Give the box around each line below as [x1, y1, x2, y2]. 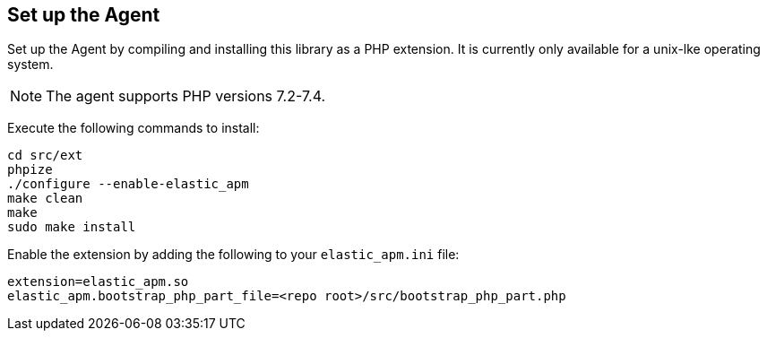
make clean [7, 191, 83, 206]
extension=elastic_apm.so [7, 274, 189, 290]
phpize [7, 162, 53, 178]
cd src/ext [7, 148, 83, 163]
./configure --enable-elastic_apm [7, 177, 249, 192]
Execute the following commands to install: [7, 120, 260, 136]
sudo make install [7, 220, 136, 235]
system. [7, 56, 54, 73]
